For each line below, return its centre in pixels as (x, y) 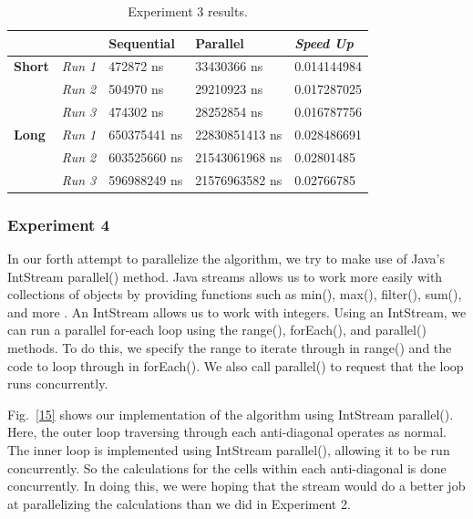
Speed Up (324, 42)
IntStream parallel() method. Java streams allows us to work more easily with (225, 276)
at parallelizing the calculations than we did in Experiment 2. (179, 503)
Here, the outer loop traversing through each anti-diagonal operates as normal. (227, 432)
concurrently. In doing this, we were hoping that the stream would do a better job (236, 486)
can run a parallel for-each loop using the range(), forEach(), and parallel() (217, 330)
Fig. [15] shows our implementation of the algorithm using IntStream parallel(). (231, 414)
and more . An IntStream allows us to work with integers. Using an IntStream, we (237, 311)
